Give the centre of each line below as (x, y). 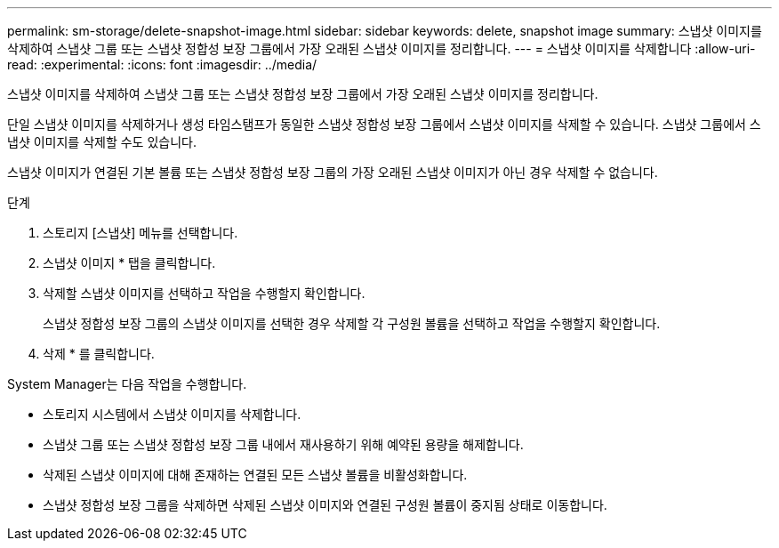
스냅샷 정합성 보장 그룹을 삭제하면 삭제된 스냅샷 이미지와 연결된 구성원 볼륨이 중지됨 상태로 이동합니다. (325, 505)
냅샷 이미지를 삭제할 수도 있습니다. (102, 142)
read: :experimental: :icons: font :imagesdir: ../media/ (162, 64)
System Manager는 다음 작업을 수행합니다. (127, 384)
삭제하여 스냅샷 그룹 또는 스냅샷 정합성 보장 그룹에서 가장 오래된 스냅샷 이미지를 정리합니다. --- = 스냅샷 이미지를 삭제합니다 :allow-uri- (381, 48)
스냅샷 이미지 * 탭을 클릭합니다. (129, 263)
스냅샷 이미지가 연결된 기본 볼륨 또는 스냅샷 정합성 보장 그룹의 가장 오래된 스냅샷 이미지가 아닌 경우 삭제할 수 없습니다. (333, 172)
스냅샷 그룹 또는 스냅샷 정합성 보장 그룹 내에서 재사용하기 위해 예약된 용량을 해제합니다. (283, 444)
